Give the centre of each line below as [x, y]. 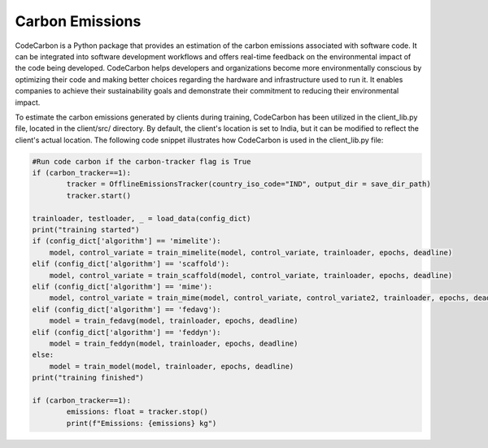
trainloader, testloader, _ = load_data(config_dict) [142, 218]
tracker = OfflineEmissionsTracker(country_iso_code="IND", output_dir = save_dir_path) [248, 184]
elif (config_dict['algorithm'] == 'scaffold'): [131, 264]
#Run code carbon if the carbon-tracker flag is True [142, 161]
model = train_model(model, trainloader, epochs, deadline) [172, 366]
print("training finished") [88, 378]
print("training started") [86, 230]
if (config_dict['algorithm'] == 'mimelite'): [126, 241]
